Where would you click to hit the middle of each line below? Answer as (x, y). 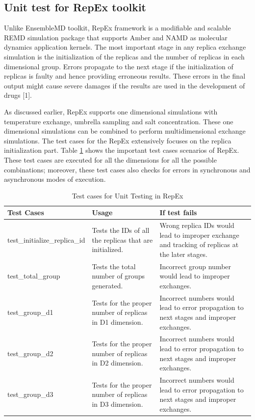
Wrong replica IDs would (197, 225)
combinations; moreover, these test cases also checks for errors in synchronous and (127, 169)
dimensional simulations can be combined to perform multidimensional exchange (125, 131)
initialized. (108, 249)
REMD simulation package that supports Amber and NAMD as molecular (116, 37)
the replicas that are (122, 239)
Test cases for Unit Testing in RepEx (127, 195)
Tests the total (114, 266)
